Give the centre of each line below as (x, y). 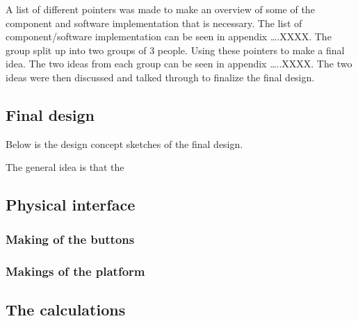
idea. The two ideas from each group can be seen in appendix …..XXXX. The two (179, 64)
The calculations (66, 309)
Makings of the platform (75, 271)
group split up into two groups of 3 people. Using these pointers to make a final (175, 50)
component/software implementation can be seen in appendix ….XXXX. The (169, 36)
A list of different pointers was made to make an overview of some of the (160, 9)
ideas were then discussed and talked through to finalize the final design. (160, 77)
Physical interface (71, 205)
